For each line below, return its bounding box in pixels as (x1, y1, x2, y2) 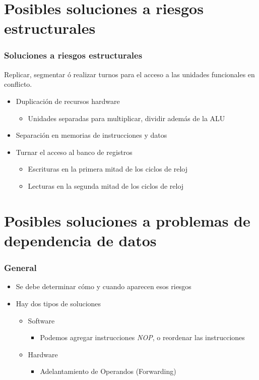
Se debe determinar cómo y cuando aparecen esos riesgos (16, 281, 191, 292)
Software (28, 315, 55, 325)
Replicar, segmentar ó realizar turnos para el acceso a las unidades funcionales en (4, 69, 255, 79)
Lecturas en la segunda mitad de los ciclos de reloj (28, 180, 184, 191)
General (4, 261, 37, 274)
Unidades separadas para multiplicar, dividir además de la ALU (28, 113, 225, 123)
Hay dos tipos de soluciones (16, 298, 101, 308)
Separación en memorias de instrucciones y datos (16, 130, 167, 140)
